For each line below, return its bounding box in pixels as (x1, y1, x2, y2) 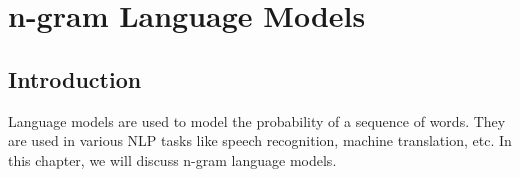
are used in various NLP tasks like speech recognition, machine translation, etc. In (8, 130, 512, 151)
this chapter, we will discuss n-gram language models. (8, 149, 337, 170)
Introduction (8, 63, 142, 94)
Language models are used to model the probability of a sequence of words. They (8, 110, 506, 131)
